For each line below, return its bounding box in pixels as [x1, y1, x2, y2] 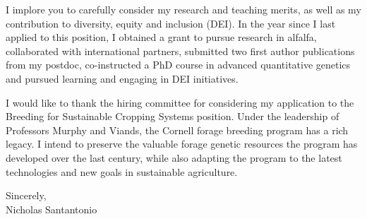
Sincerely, [6, 188, 47, 203]
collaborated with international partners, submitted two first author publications [6, 43, 355, 58]
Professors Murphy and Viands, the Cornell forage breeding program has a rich [6, 122, 349, 137]
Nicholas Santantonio [6, 201, 97, 216]
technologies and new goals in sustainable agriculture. [6, 164, 238, 179]
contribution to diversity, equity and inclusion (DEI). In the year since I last [6, 16, 336, 30]
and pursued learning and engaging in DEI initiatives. [6, 71, 239, 85]
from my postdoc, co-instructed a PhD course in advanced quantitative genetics [6, 57, 351, 72]
